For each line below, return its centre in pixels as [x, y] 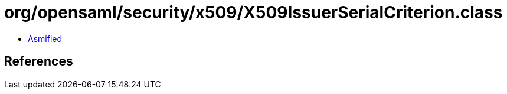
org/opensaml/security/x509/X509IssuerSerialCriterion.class [253, 12]
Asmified [45, 38]
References [39, 61]
